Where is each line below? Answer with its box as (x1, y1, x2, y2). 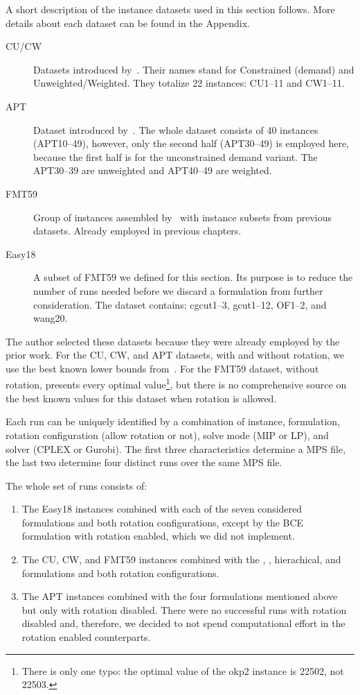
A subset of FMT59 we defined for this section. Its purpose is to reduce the (33, 270, 353, 284)
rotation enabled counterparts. (21, 630, 151, 644)
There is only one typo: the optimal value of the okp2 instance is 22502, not (21, 663, 344, 678)
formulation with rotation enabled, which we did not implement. (21, 529, 295, 543)
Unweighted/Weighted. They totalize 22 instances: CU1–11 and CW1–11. (33, 76, 345, 90)
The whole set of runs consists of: (6, 478, 147, 492)
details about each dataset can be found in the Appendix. (6, 15, 250, 30)
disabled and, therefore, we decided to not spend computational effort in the (21, 616, 345, 630)
